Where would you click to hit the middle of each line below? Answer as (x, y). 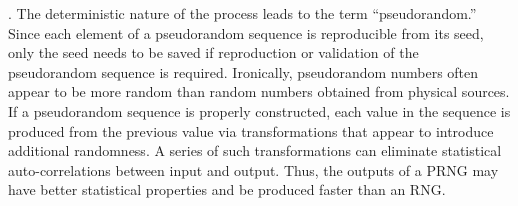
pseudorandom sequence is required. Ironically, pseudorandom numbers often (243, 71)
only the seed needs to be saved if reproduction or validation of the (213, 52)
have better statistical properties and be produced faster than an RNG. (227, 189)
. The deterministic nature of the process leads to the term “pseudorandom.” (242, 13)
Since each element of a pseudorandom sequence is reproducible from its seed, (246, 32)
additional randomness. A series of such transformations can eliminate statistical (255, 150)
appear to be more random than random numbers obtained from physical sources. (259, 91)
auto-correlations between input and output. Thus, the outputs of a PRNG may (253, 169)
